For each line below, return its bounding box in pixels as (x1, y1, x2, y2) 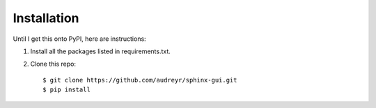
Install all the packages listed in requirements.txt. (30, 47, 171, 55)
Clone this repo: (30, 60, 77, 69)
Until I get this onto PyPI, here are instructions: (13, 35, 146, 43)
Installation (13, 10, 79, 26)
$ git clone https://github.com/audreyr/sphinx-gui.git (42, 76, 237, 84)
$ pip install (42, 86, 91, 93)
